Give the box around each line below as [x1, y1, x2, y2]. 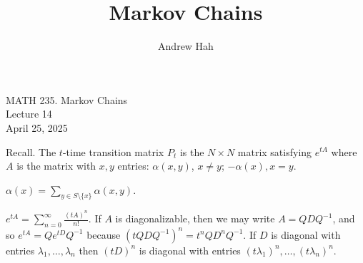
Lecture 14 [6, 106, 52, 121]
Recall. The [6, 144, 56, 159]
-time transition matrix [62, 144, 164, 159]
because [86, 227, 121, 242]
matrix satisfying [237, 144, 312, 159]
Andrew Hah [158, 38, 214, 53]
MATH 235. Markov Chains [6, 92, 128, 107]
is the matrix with [16, 158, 96, 173]
